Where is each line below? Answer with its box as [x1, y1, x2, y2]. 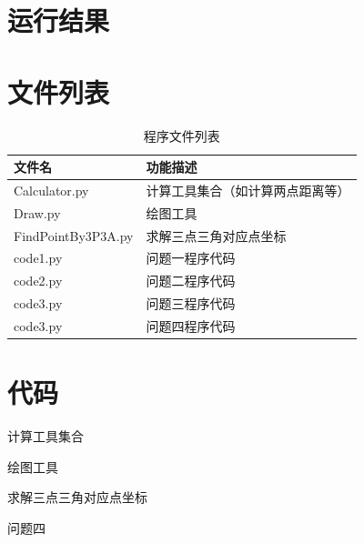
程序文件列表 [143, 126, 220, 145]
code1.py [14, 248, 63, 267]
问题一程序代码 [146, 248, 236, 267]
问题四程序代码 [146, 317, 236, 335]
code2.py [14, 271, 63, 290]
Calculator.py [14, 180, 89, 199]
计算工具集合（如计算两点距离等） [146, 180, 350, 199]
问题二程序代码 [146, 271, 236, 290]
